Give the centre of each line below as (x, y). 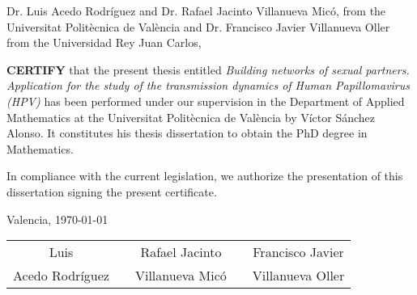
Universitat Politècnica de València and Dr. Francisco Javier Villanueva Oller (198, 26)
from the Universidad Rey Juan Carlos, (104, 42)
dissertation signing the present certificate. (112, 191)
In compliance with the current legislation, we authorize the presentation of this (205, 176)
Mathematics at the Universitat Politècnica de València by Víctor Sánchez (191, 117)
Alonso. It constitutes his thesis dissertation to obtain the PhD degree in (187, 133)
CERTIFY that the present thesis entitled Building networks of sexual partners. (208, 69)
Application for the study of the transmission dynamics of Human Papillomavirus (208, 85)
